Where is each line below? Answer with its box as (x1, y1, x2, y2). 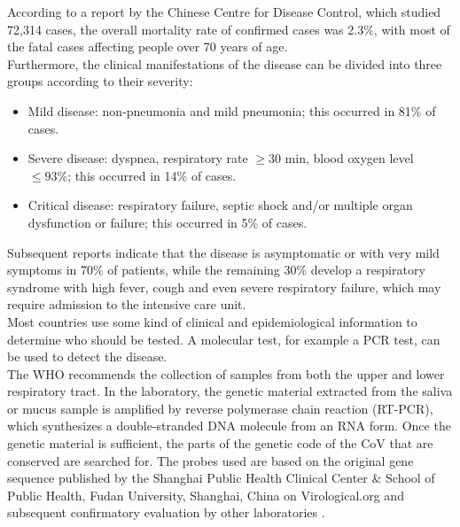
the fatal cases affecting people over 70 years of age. (7, 37, 288, 56)
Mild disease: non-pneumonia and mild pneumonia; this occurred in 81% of (27, 101, 436, 120)
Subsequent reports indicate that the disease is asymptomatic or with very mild (7, 243, 440, 261)
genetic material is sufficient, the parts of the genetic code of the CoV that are (7, 434, 433, 453)
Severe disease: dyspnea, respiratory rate (27, 149, 248, 167)
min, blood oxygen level (285, 149, 414, 167)
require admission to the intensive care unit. (7, 295, 246, 314)
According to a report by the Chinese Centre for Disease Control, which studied (7, 3, 441, 20)
